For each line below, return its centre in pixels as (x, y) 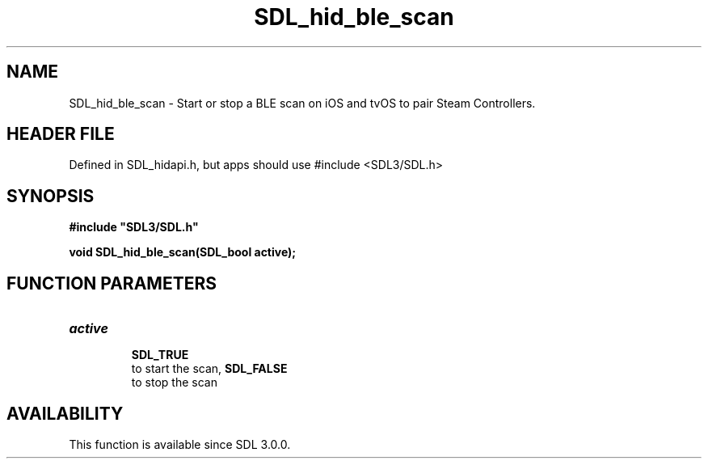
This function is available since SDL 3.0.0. (180, 444)
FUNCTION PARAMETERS (112, 283)
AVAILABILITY (65, 413)
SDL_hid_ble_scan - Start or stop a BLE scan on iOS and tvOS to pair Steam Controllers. (302, 103)
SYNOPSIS (51, 196)
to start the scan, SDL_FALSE (209, 369)
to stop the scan (174, 383)
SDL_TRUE (160, 355)
